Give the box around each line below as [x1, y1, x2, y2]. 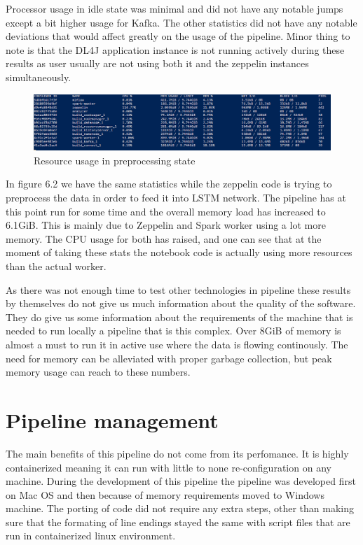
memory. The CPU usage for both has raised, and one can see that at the [6, 231, 322, 246]
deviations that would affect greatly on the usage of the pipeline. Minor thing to [6, 29, 350, 43]
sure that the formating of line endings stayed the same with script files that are [6, 514, 350, 529]
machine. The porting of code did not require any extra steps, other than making [6, 501, 354, 516]
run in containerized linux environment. [6, 528, 176, 543]
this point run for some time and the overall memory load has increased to [6, 204, 326, 218]
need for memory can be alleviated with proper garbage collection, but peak [6, 351, 332, 365]
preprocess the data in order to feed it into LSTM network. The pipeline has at [6, 190, 346, 205]
